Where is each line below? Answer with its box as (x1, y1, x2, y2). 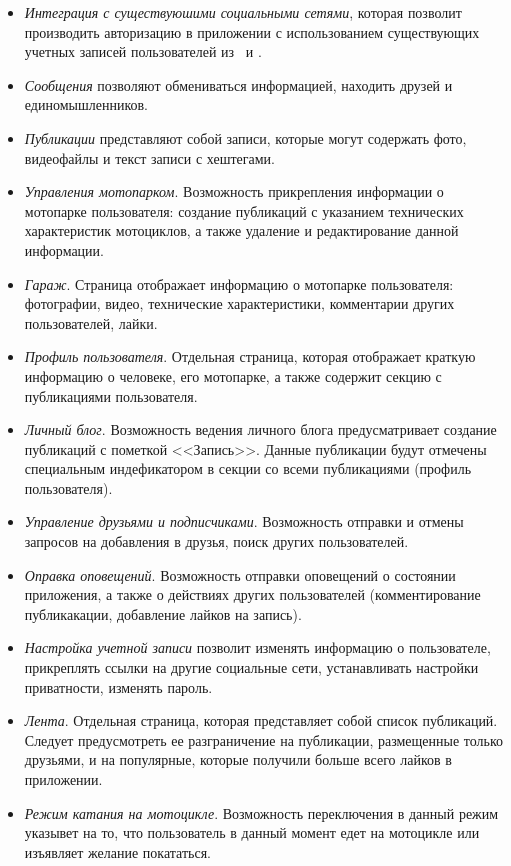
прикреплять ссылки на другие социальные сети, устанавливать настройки (24, 657, 479, 678)
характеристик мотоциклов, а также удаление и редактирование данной (24, 220, 459, 241)
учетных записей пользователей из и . (24, 41, 262, 62)
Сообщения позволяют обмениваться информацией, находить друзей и (24, 74, 453, 95)
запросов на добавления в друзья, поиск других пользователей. (24, 531, 409, 552)
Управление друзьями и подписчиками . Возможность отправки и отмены (24, 511, 464, 532)
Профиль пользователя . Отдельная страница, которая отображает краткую (24, 346, 476, 367)
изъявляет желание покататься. (24, 841, 211, 862)
